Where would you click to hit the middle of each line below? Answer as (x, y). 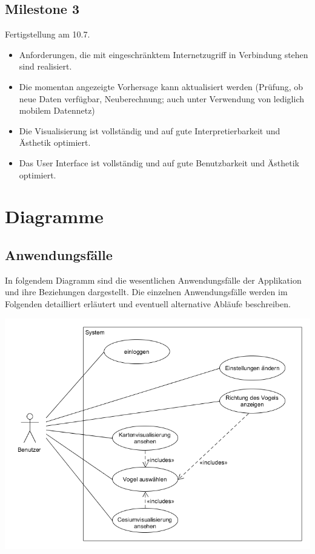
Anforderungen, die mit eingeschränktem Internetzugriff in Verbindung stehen (164, 54)
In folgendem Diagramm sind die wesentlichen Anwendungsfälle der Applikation (153, 280)
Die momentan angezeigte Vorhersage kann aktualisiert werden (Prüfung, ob (161, 86)
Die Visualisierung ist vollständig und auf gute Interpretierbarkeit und (150, 130)
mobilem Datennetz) (57, 110)
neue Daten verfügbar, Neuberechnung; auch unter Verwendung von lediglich (162, 98)
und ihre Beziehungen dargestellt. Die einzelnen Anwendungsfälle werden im (146, 292)
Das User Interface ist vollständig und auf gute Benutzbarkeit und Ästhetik (159, 162)
